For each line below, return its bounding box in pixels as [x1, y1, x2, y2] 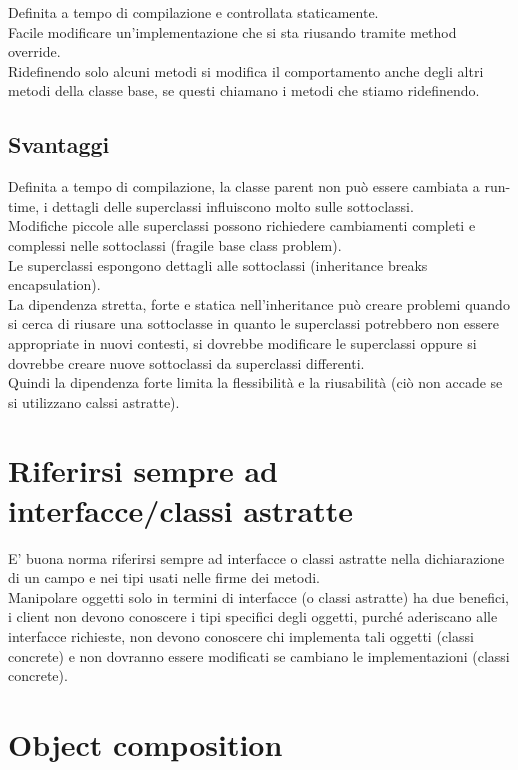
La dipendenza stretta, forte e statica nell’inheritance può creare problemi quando [8, 293, 510, 314]
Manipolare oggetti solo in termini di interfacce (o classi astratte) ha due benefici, [8, 586, 509, 607]
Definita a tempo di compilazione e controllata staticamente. [8, 2, 379, 22]
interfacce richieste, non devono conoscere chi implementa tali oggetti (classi [8, 625, 474, 646]
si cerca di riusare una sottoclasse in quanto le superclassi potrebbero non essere [8, 313, 500, 334]
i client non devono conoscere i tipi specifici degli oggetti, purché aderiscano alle [8, 606, 498, 627]
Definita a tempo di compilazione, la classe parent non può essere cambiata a [8, 176, 480, 197]
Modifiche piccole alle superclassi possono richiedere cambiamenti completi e [8, 215, 476, 236]
